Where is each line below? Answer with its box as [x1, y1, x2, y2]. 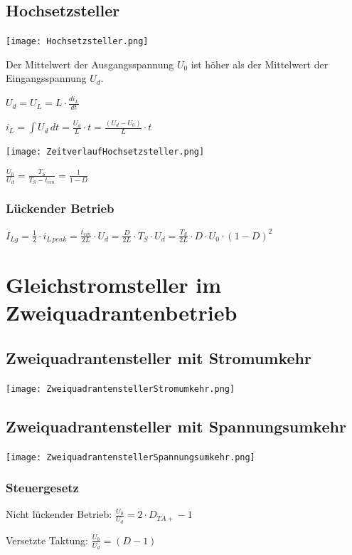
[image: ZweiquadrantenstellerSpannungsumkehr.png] [6, 452, 255, 462]
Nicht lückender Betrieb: [6, 507, 112, 522]
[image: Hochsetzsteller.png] [6, 36, 149, 47]
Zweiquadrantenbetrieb [6, 298, 238, 327]
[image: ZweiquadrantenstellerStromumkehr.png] [6, 383, 235, 394]
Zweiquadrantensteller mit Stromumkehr [6, 346, 311, 368]
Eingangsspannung [6, 71, 87, 85]
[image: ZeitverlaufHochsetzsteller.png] [6, 147, 205, 157]
